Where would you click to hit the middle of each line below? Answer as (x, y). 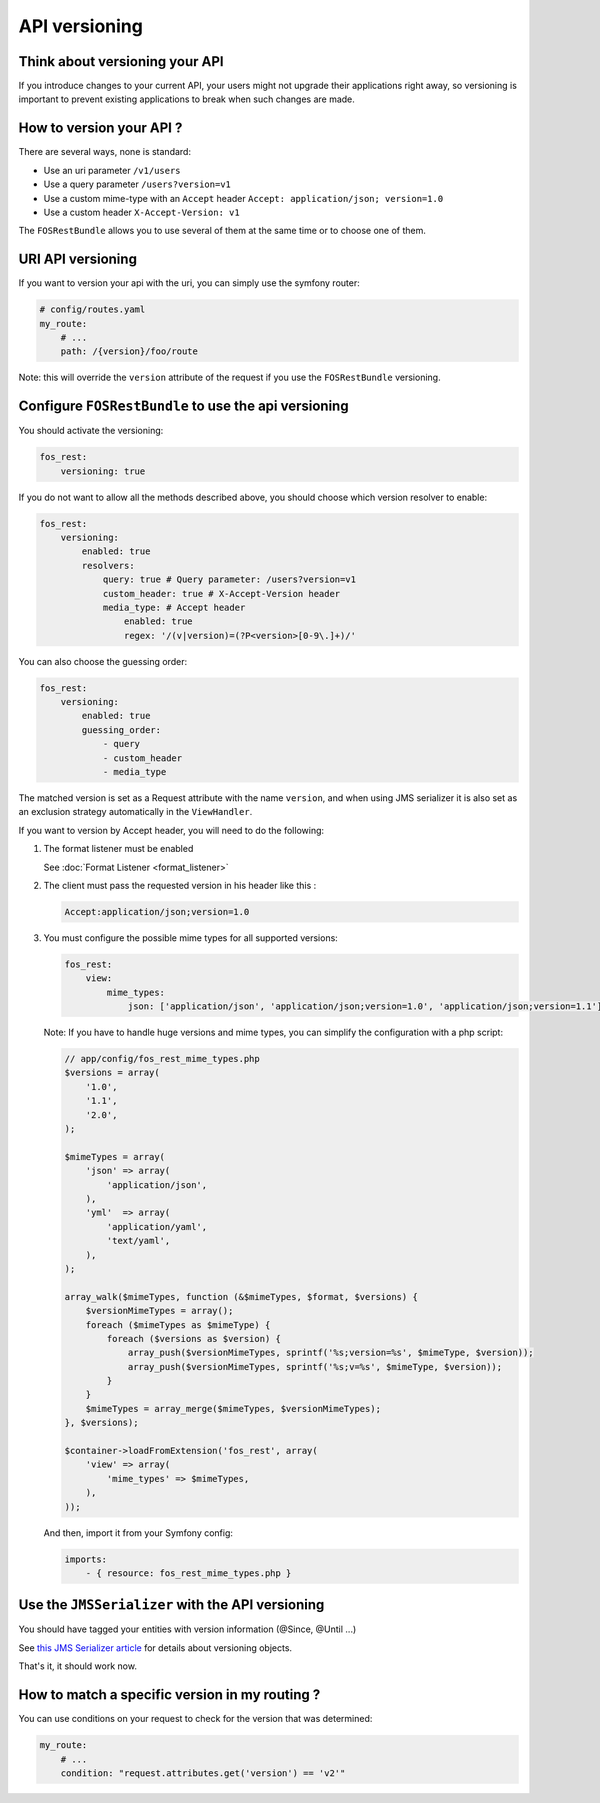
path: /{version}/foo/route (129, 351)
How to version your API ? (100, 128)
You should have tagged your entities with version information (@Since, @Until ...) (187, 1629)
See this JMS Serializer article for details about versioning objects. (155, 1647)
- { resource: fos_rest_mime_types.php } (188, 1573)
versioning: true (103, 471)
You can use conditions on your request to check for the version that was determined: (195, 1719)
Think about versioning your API (121, 61)
